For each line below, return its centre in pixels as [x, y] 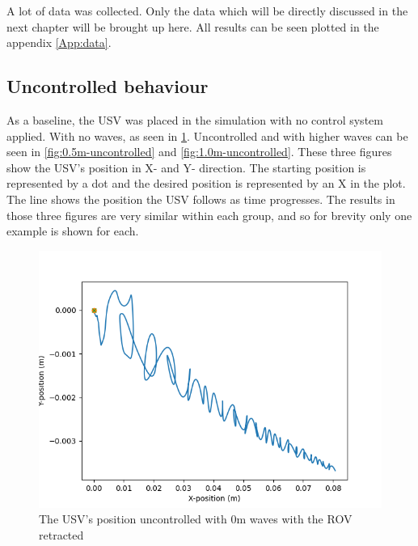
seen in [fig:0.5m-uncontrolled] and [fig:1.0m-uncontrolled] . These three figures [199, 152]
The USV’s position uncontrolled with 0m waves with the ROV [196, 519]
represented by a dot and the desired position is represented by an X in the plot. [206, 183]
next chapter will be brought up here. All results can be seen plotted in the [193, 26]
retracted [61, 534]
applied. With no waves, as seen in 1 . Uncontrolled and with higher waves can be [207, 135]
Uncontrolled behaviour [108, 86]
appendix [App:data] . [59, 42]
